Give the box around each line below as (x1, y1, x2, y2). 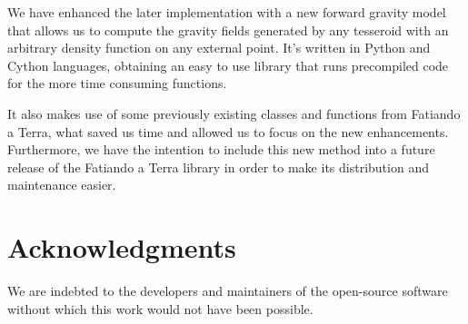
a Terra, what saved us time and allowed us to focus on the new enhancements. (7, 122, 449, 141)
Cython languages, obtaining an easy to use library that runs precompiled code (7, 55, 449, 74)
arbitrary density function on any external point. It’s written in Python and (7, 38, 431, 57)
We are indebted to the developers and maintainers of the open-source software (7, 281, 448, 300)
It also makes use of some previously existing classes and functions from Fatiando (7, 103, 461, 123)
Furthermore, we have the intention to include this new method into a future (7, 140, 435, 159)
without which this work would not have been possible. (7, 299, 314, 318)
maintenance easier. (7, 175, 116, 194)
